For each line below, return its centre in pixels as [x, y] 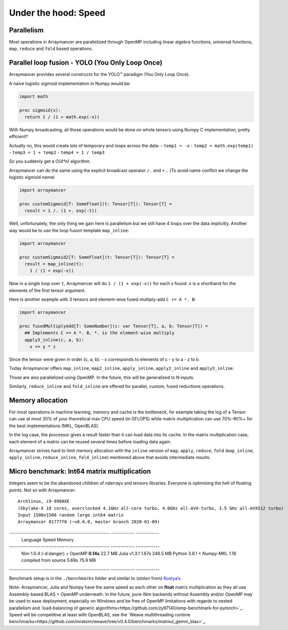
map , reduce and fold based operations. [51, 48]
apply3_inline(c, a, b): [54, 340]
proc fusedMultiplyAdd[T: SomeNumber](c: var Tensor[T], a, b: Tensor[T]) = [114, 326]
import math [34, 96]
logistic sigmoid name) [32, 177]
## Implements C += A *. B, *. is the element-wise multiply [100, 333]
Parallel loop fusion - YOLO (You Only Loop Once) [86, 63]
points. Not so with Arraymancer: [42, 490]
